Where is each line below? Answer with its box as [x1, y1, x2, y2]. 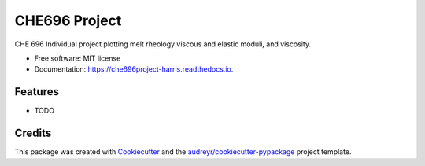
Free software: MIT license [34, 53, 121, 63]
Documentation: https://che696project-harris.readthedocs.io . [34, 65, 234, 74]
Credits [14, 127, 52, 140]
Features [14, 85, 59, 98]
